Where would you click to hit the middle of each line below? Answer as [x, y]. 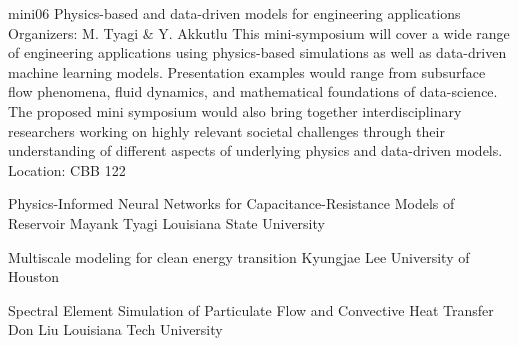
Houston [34, 276]
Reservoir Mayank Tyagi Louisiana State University [166, 222]
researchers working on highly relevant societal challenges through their [226, 130]
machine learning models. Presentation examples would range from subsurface [247, 71]
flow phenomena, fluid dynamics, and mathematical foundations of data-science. [253, 91]
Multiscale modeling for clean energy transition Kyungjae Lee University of [239, 256]
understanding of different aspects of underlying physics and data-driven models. [255, 150]
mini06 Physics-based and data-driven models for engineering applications [234, 13]
